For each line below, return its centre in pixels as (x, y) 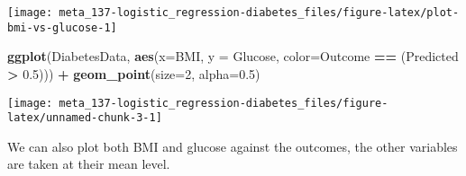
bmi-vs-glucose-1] (62, 27)
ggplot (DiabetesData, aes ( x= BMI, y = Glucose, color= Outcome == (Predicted (233, 56)
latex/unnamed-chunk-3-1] (85, 118)
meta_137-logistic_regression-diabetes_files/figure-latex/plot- (259, 13)
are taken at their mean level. (89, 164)
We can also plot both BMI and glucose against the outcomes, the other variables (233, 146)
